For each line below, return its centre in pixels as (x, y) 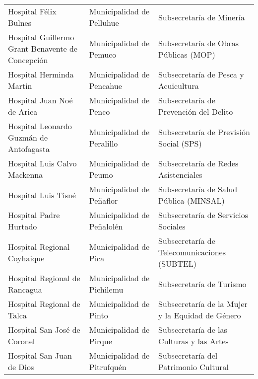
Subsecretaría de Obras (198, 43)
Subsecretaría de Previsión (204, 132)
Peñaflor (103, 200)
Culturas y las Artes (193, 341)
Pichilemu (106, 289)
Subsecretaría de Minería (201, 17)
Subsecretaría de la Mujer (203, 304)
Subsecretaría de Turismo (202, 284)
